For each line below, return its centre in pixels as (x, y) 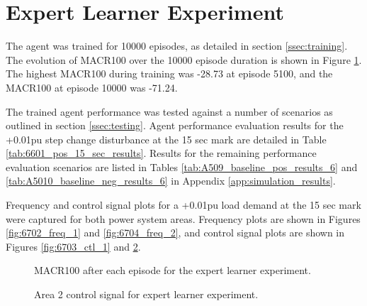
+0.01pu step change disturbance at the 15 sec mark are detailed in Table (166, 139)
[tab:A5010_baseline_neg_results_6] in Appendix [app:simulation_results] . (171, 181)
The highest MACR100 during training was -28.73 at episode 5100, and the (169, 73)
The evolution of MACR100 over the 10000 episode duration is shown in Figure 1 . (184, 59)
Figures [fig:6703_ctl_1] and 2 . (73, 246)
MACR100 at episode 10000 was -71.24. (92, 87)
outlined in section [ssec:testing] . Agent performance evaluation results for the (175, 125)
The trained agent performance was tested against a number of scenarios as (169, 111)
